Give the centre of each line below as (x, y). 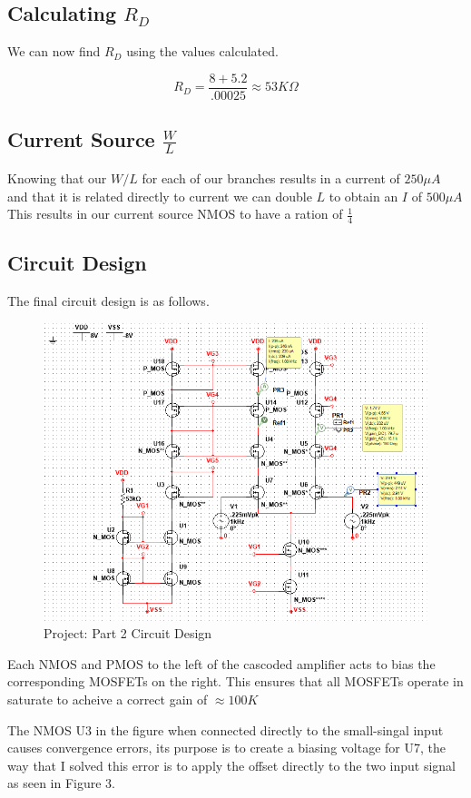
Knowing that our (57, 177)
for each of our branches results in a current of (271, 177)
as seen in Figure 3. (61, 783)
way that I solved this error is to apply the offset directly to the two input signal (232, 765)
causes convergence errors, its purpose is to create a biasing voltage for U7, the (226, 748)
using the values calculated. (202, 51)
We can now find (54, 51)
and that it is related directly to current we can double (160, 196)
